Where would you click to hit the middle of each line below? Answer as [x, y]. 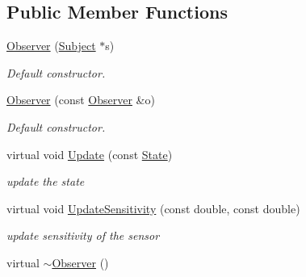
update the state [46, 181]
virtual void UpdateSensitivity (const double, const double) [153, 208]
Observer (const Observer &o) [81, 100]
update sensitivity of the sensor [83, 235]
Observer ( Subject [51, 46]
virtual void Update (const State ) [90, 154]
